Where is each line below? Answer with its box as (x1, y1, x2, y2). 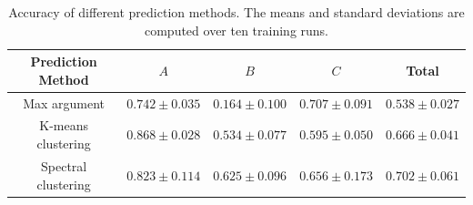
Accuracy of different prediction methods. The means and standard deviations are (8, 3, 465, 21)
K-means (39, 116, 88, 135)
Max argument (23, 93, 106, 112)
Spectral (41, 156, 87, 175)
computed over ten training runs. (144, 20, 329, 39)
